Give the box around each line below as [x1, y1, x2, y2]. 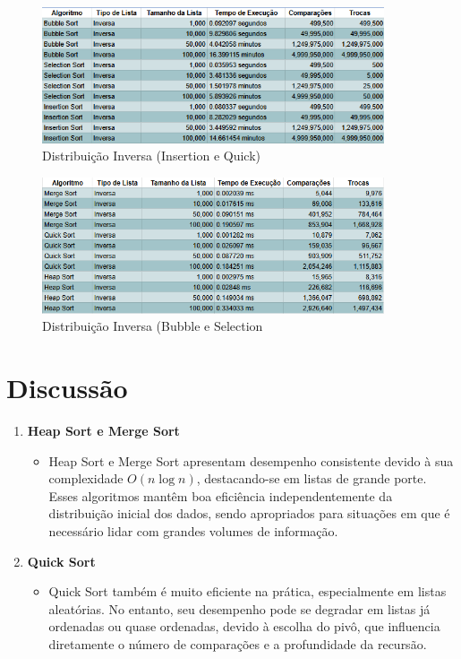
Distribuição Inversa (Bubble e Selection [42, 316, 263, 335]
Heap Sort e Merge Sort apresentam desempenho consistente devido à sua [48, 451, 454, 470]
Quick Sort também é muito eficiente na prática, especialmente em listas [48, 582, 447, 601]
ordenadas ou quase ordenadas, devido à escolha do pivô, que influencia [48, 617, 440, 636]
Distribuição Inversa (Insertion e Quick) [42, 146, 260, 165]
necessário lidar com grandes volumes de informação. [48, 521, 338, 540]
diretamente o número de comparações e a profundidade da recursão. [48, 634, 427, 653]
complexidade [48, 469, 124, 488]
